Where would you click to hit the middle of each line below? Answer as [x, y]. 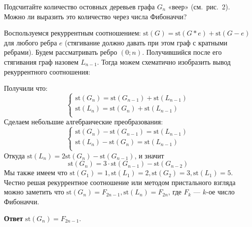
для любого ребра [31, 42]
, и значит [149, 155]
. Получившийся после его [182, 52]
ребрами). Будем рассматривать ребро [61, 52]
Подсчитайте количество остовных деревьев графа [79, 6]
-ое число [220, 192]
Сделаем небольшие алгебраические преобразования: [84, 122]
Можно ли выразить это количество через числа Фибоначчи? [95, 16]
